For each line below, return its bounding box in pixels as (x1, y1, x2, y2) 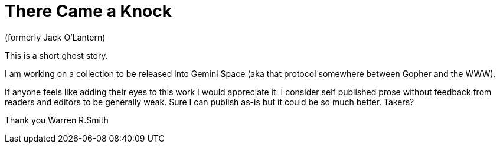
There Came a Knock (5, 1, 172, 21)
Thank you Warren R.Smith (5, 115, 109, 125)
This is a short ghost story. (5, 50, 108, 60)
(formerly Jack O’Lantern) (5, 32, 106, 42)
